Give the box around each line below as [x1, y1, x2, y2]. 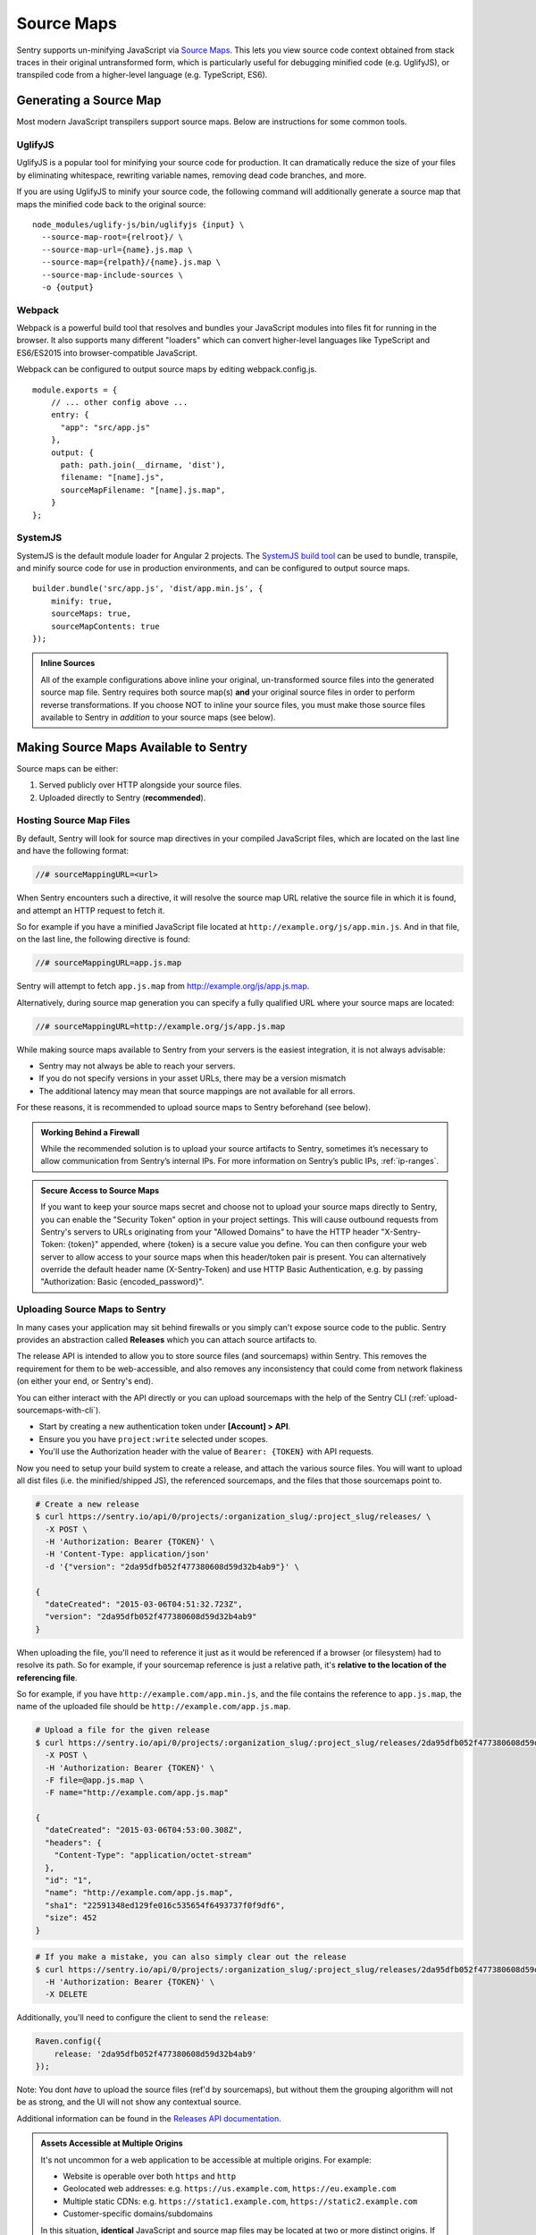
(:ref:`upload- [407, 1392, 458, 1403]
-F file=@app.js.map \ [45, 1775, 145, 1785]
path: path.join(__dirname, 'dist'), [60, 460, 226, 469]
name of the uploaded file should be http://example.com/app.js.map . [16, 1701, 291, 1712]
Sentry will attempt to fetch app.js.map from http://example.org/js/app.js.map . [16, 981, 310, 991]
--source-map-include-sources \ [41, 269, 183, 280]
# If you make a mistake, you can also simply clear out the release [35, 1952, 347, 1962]
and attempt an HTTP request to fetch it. [16, 905, 165, 915]
